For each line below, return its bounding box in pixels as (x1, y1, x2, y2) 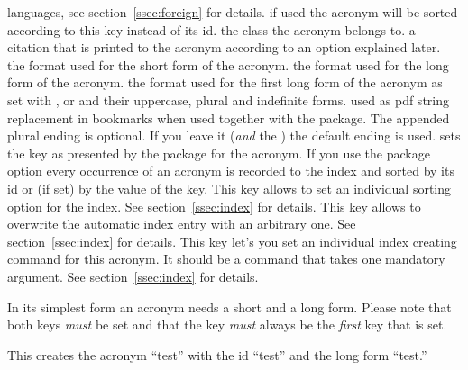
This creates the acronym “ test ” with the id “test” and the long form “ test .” (7, 345, 427, 364)
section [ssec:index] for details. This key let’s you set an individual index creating (7, 231, 457, 250)
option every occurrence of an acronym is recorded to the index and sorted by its (7, 161, 454, 180)
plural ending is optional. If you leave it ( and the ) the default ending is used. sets (7, 126, 461, 145)
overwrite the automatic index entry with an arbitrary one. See (7, 214, 356, 233)
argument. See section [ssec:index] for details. (7, 266, 259, 285)
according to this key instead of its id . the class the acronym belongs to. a (7, 20, 416, 39)
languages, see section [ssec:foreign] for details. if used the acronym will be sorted (7, 3, 458, 21)
